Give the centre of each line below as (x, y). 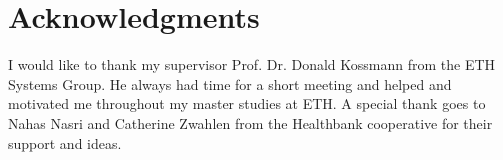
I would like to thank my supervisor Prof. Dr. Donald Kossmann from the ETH (252, 64)
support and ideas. (65, 142)
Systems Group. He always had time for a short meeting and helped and (230, 83)
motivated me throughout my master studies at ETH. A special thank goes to (247, 103)
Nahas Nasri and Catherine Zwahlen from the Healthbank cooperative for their (250, 122)
